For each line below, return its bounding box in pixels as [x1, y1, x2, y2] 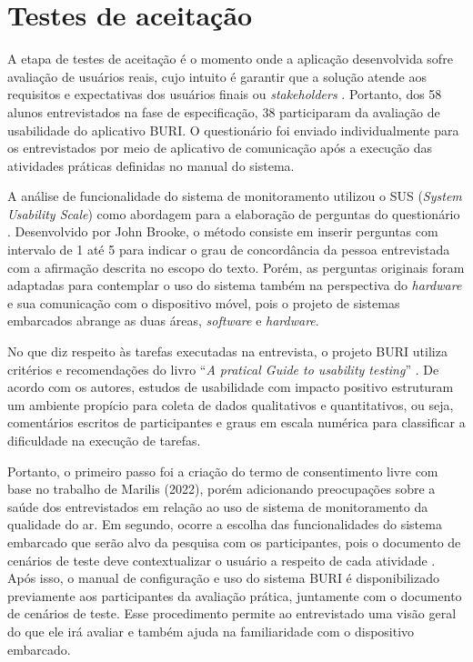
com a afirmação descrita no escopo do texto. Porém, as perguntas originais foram [7, 257, 465, 276]
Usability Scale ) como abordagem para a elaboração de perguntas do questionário [7, 204, 460, 223]
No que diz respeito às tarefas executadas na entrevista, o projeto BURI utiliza [7, 342, 448, 361]
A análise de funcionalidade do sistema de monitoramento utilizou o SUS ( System [7, 186, 462, 206]
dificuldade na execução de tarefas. [7, 431, 201, 449]
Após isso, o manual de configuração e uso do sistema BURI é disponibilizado [7, 568, 439, 587]
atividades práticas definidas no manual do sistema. [7, 155, 295, 175]
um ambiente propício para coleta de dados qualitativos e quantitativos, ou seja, [7, 395, 454, 414]
